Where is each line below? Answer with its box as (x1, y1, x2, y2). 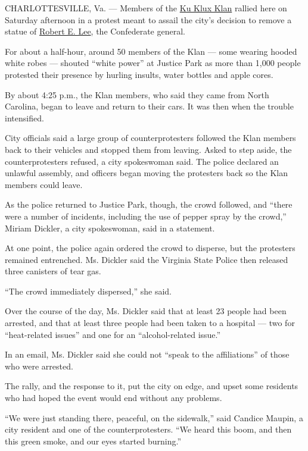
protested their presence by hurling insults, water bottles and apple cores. (5, 68, 273, 80)
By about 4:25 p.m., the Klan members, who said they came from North (5, 88, 269, 101)
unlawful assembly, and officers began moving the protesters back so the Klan (5, 167, 288, 179)
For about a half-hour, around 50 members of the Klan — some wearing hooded (5, 45, 297, 57)
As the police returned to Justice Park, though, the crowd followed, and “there (5, 198, 293, 211)
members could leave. (5, 178, 83, 190)
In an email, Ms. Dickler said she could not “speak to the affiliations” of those (5, 348, 290, 361)
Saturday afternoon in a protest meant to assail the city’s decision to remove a (5, 13, 292, 26)
